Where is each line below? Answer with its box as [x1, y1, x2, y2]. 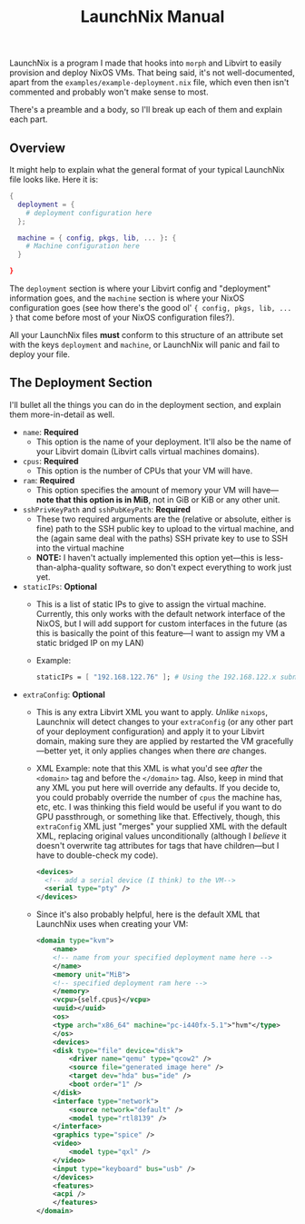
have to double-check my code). [35, 850, 159, 861]
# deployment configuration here [25, 208, 152, 217]
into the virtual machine [35, 542, 125, 553]
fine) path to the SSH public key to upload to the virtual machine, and [35, 522, 295, 533]
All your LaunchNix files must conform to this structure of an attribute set [9, 330, 284, 340]
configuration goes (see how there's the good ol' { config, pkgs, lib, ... [9, 303, 292, 313]
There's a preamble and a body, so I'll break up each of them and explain [9, 104, 283, 115]
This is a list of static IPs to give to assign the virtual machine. [35, 598, 267, 610]
